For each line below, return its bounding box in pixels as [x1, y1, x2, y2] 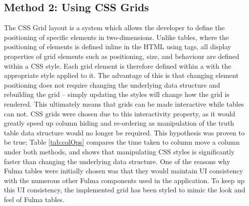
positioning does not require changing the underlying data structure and [4, 79, 220, 90]
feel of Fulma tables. [4, 194, 64, 204]
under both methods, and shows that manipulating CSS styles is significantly [4, 146, 235, 156]
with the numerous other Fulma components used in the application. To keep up [4, 175, 245, 185]
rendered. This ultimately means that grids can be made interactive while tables [4, 98, 244, 109]
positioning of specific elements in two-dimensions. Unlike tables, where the [4, 32, 229, 42]
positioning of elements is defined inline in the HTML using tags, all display [4, 41, 231, 52]
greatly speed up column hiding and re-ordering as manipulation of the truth [4, 118, 234, 128]
